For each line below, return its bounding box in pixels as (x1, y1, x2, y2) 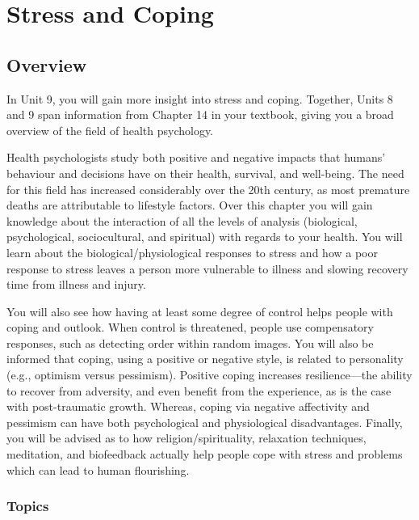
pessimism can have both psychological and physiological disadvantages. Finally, (6, 413, 403, 430)
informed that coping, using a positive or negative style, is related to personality (6, 350, 404, 367)
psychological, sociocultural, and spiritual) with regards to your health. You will (6, 228, 403, 245)
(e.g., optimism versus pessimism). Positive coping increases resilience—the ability (6, 366, 413, 383)
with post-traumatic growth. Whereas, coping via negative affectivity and (6, 398, 370, 415)
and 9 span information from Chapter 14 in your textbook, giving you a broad (6, 106, 394, 123)
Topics (6, 496, 49, 516)
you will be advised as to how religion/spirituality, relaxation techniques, (6, 429, 367, 446)
